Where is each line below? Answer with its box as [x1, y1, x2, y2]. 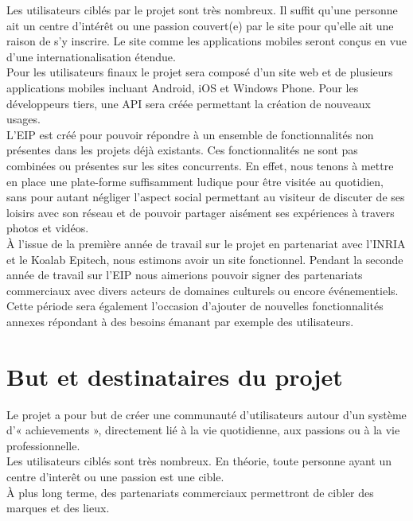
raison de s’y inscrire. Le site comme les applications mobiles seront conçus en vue [6, 33, 407, 49]
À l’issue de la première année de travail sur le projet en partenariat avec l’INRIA [6, 235, 406, 251]
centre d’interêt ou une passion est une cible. [6, 468, 224, 484]
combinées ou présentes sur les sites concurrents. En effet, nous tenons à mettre [6, 157, 394, 173]
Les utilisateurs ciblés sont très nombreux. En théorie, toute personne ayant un [6, 453, 392, 469]
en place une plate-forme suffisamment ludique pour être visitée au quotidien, [6, 173, 384, 189]
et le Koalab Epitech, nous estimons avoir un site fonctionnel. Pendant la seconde [6, 251, 403, 267]
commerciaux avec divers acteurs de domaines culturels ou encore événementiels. [6, 282, 399, 298]
